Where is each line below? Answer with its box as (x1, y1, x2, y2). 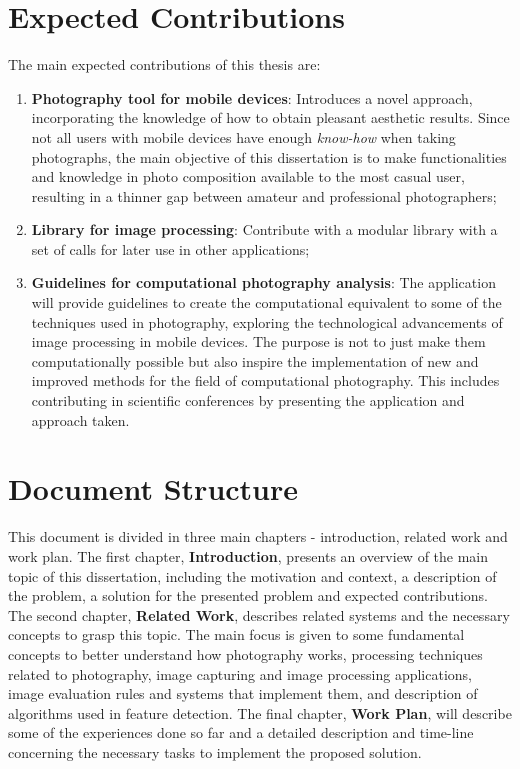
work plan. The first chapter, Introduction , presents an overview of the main (8, 545, 489, 566)
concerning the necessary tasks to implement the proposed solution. (8, 741, 422, 762)
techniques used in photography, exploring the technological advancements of (31, 311, 503, 332)
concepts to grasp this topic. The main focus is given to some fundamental (8, 624, 465, 645)
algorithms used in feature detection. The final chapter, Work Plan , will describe (8, 702, 512, 723)
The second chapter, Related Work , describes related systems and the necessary (8, 604, 510, 625)
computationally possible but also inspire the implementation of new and (31, 350, 479, 371)
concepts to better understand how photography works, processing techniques (8, 643, 483, 664)
